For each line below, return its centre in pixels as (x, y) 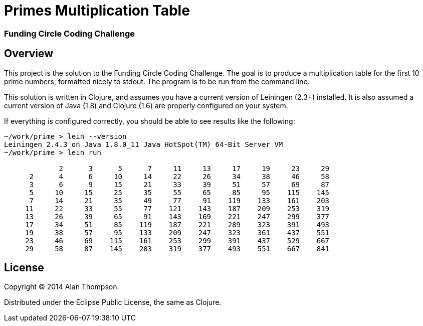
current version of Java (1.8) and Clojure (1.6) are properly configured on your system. (146, 105)
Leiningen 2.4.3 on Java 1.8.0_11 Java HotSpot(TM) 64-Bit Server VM (144, 144)
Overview (29, 54)
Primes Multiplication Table (97, 11)
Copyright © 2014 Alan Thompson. (62, 287)
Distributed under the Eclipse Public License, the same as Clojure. (113, 302)
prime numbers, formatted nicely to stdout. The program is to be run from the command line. (157, 81)
